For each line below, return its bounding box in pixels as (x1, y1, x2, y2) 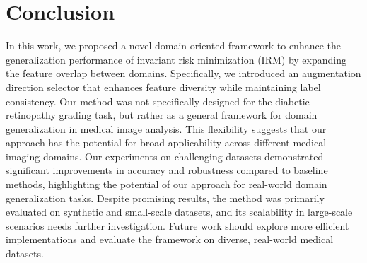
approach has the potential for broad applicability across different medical (6, 135, 327, 150)
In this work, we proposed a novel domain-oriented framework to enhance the (6, 38, 341, 53)
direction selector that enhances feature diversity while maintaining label (6, 79, 321, 94)
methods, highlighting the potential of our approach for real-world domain (6, 177, 327, 192)
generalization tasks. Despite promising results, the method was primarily (6, 190, 325, 205)
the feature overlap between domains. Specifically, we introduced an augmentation (6, 66, 361, 81)
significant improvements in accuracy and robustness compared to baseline (6, 163, 328, 177)
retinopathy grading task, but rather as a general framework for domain (6, 107, 318, 122)
